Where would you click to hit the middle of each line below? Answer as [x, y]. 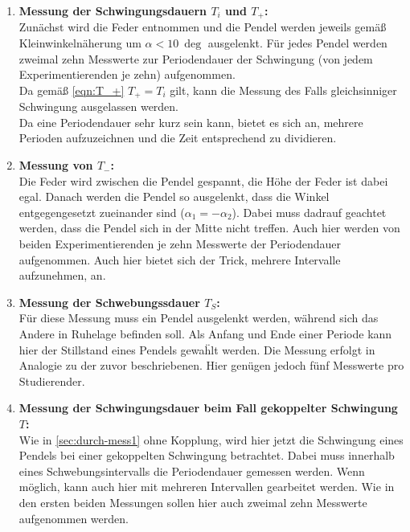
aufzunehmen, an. [62, 275]
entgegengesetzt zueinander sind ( [102, 212]
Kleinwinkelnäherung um [80, 43]
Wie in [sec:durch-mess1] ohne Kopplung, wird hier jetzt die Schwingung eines [211, 439]
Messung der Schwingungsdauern [113, 10]
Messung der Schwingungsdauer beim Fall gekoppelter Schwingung [208, 408]
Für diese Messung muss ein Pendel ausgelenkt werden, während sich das [199, 318]
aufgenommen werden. [74, 518]
